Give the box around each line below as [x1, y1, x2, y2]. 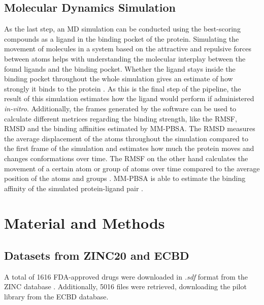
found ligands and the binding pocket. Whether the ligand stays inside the [4, 63, 236, 74]
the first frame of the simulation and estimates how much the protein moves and [4, 143, 254, 154]
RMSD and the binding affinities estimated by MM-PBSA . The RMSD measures [4, 123, 255, 134]
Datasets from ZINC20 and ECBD [4, 248, 189, 263]
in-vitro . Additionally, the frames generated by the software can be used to [4, 103, 237, 113]
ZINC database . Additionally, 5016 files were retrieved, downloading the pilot [4, 281, 247, 292]
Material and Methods [4, 212, 165, 233]
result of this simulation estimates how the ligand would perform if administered [4, 93, 254, 104]
